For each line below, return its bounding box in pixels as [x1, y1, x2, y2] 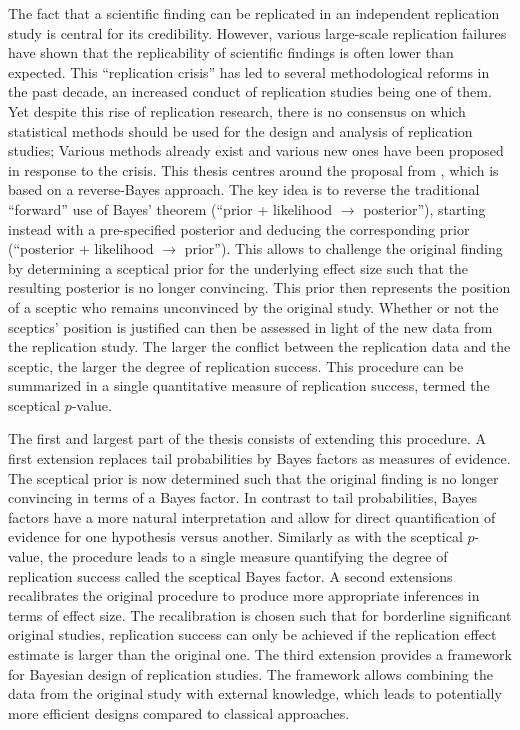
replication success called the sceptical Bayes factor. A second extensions [8, 565, 453, 586]
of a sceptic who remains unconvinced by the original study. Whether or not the [8, 296, 499, 317]
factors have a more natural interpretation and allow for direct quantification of [8, 506, 496, 527]
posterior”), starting [363, 198, 486, 219]
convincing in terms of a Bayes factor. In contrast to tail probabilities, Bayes [8, 487, 478, 508]
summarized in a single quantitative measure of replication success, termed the [8, 375, 490, 396]
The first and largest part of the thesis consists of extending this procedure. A [8, 428, 486, 449]
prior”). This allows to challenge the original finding [184, 238, 503, 259]
